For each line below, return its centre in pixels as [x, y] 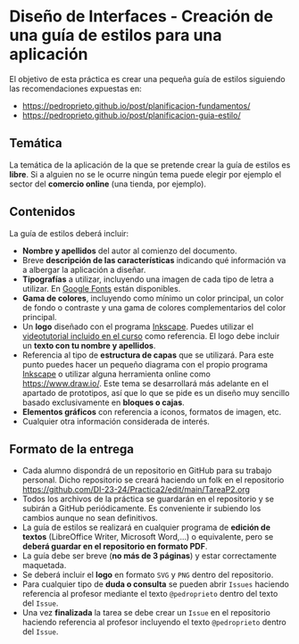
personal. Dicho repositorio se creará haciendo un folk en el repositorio [153, 480]
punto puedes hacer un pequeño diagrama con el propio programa [145, 364]
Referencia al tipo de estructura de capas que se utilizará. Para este [148, 355]
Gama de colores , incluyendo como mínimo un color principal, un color [153, 298]
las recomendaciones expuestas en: [76, 88]
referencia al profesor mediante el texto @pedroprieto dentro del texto [150, 594]
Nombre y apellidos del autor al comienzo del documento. [129, 251]
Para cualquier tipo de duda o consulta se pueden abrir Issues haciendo [156, 584]
